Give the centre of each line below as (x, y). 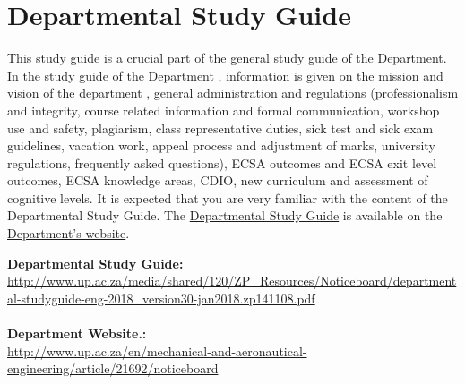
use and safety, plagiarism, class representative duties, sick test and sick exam (220, 128)
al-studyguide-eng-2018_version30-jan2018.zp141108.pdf (161, 298)
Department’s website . (69, 233)
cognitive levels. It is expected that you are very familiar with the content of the (228, 197)
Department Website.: (77, 333)
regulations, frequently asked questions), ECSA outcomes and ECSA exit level (222, 162)
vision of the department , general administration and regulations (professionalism (233, 93)
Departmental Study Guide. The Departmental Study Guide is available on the (225, 215)
